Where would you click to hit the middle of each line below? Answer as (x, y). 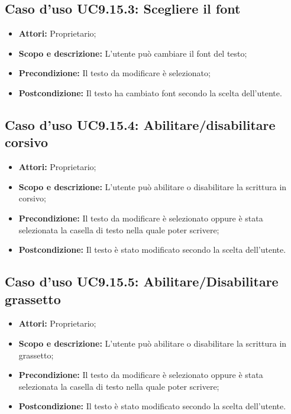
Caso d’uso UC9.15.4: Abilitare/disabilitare (140, 124)
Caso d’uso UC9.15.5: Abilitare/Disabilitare (142, 281)
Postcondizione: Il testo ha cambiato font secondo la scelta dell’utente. (150, 92)
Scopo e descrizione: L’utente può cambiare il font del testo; (133, 53)
